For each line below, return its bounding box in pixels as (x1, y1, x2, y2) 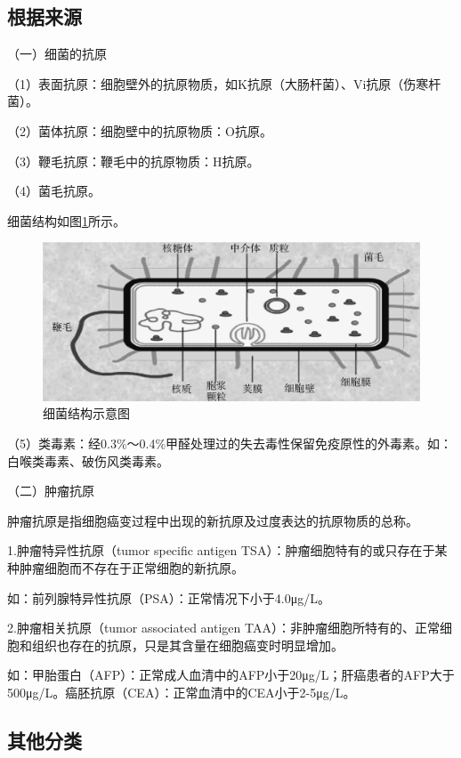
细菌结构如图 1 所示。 (7, 211, 125, 230)
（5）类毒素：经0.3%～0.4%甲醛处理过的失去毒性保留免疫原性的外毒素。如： (7, 434, 453, 452)
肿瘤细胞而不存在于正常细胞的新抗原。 (19, 558, 244, 577)
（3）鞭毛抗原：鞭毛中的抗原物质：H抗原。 (7, 151, 260, 170)
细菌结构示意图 (43, 404, 130, 423)
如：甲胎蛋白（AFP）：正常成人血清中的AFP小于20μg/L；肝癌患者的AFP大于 (7, 665, 455, 684)
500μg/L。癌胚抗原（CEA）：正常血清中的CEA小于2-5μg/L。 (7, 682, 356, 701)
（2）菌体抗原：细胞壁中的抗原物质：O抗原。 (7, 121, 272, 140)
